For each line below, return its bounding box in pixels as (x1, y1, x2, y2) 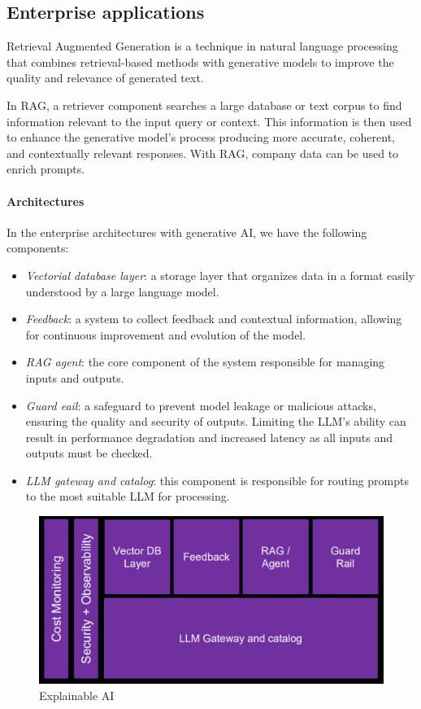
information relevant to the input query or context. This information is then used (7, 112, 412, 129)
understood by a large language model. (25, 282, 219, 300)
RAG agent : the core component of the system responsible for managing (25, 353, 385, 370)
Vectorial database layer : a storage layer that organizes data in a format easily (25, 266, 414, 283)
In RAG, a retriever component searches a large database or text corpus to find (7, 96, 402, 113)
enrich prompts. (7, 160, 85, 177)
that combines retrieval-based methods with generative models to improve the (7, 53, 394, 70)
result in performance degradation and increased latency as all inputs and (25, 428, 393, 445)
